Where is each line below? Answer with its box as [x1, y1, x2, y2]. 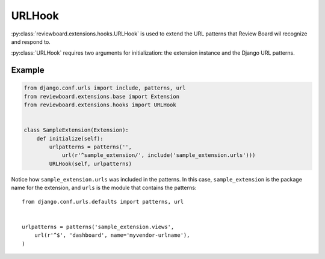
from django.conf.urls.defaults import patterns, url [22, 198, 184, 205]
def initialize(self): [36, 135, 104, 142]
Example [11, 65, 45, 75]
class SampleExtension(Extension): [23, 127, 129, 133]
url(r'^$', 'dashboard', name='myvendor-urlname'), [34, 232, 190, 239]
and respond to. [11, 38, 51, 45]
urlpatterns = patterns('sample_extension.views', [22, 223, 175, 230]
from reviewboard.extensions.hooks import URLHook [23, 102, 177, 108]
